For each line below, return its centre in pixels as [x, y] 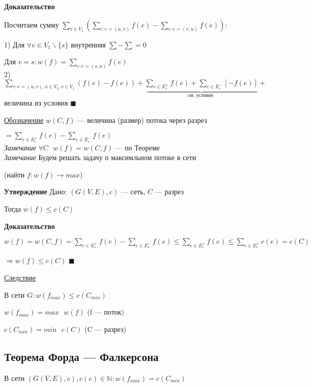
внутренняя [88, 44]
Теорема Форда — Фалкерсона [81, 356]
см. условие [200, 95]
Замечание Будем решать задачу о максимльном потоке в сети [100, 157]
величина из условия [36, 103]
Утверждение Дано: [36, 191]
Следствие [20, 278]
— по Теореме [137, 147]
